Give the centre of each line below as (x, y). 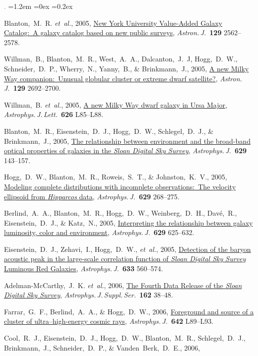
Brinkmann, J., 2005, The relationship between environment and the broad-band (127, 141)
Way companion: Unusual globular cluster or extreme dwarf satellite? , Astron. (123, 78)
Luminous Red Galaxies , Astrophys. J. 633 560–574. (84, 268)
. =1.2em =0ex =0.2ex (38, 6)
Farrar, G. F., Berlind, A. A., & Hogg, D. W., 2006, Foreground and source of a (129, 311)
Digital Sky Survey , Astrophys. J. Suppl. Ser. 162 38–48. (89, 295)
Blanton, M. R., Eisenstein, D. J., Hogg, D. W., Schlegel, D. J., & (109, 131)
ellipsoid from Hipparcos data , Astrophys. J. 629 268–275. (92, 196)
